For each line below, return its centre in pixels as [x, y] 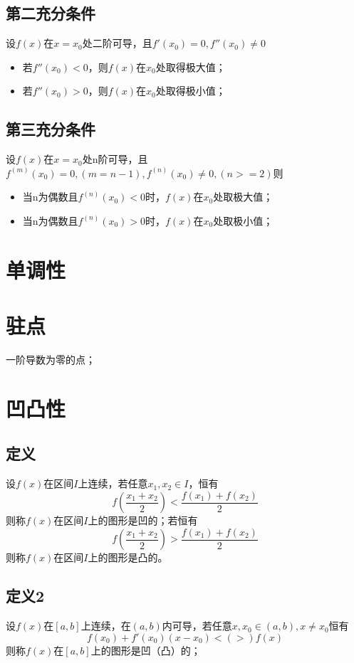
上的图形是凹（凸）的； [146, 650]
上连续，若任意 [113, 483]
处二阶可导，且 [117, 43]
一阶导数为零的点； [51, 360]
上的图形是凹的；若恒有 [143, 520]
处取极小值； [243, 220]
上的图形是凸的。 [128, 557]
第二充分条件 [51, 13]
